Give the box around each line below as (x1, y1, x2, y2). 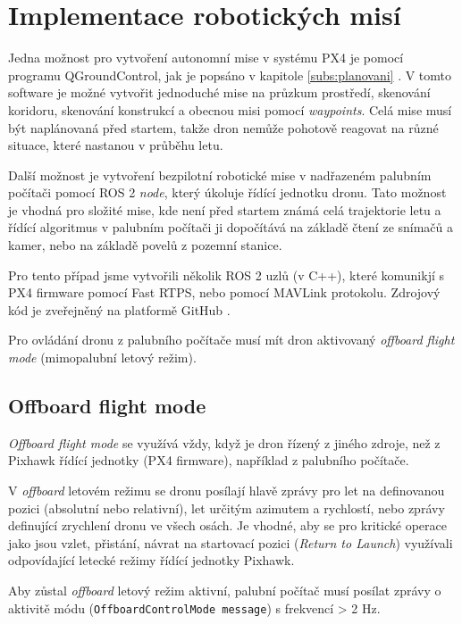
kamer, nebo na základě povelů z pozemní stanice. (8, 236, 282, 254)
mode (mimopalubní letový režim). (8, 348, 197, 367)
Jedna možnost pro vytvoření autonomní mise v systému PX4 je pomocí (8, 48, 404, 67)
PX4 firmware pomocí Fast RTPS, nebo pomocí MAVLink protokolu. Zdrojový (8, 283, 441, 302)
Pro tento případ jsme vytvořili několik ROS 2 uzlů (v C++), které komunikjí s (8, 265, 445, 284)
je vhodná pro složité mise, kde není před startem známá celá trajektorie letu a (8, 200, 441, 219)
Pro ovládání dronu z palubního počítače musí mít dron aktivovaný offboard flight (8, 330, 455, 349)
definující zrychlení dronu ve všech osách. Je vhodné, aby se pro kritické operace (8, 516, 447, 535)
